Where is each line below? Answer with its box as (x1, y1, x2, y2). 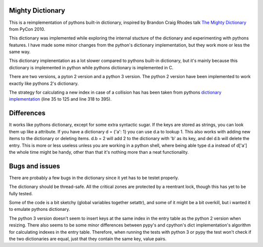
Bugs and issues (9, 162, 60, 170)
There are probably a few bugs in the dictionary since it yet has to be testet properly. (9, 175, 179, 181)
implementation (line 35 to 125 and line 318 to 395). (9, 96, 112, 102)
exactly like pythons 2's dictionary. (9, 81, 79, 86)
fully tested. (9, 190, 33, 196)
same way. (9, 49, 31, 55)
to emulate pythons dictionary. (9, 206, 70, 212)
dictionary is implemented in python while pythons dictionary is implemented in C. (9, 64, 174, 70)
